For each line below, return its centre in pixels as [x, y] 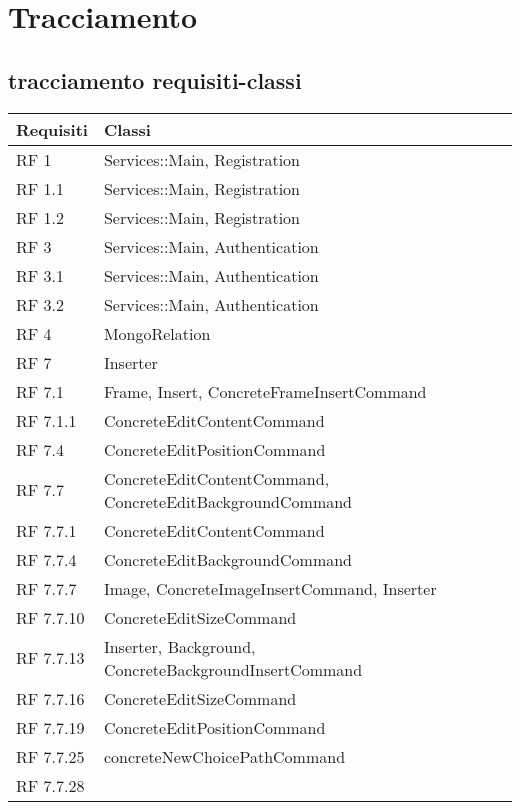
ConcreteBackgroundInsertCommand [233, 669]
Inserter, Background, [179, 646]
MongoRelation [157, 333]
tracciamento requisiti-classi [155, 79]
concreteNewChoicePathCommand [224, 756]
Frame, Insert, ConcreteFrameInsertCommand [265, 391]
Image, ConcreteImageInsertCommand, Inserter [270, 588]
